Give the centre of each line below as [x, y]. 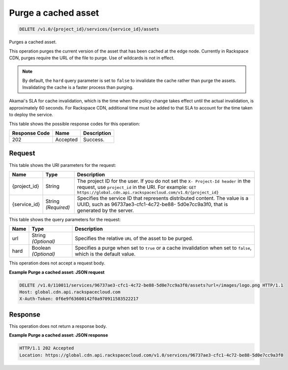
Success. [94, 140]
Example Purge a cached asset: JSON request [57, 272]
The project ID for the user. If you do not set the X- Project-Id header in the [164, 181]
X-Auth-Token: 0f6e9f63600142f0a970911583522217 [79, 299]
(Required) [58, 207]
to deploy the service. [31, 115]
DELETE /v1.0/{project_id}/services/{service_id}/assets [89, 29]
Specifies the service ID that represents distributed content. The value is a [163, 198]
